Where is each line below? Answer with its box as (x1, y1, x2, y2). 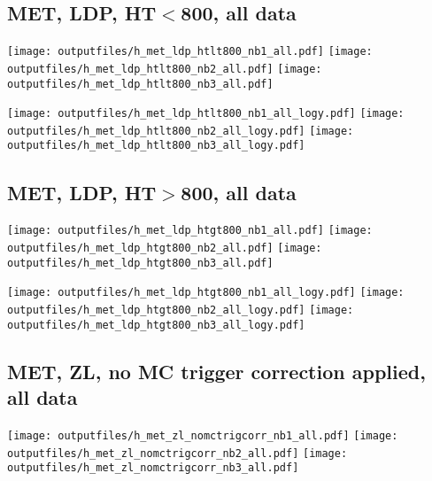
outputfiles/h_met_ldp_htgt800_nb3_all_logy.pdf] (7, 318, 305, 331)
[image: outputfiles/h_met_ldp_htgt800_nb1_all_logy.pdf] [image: (7, 286, 405, 299)
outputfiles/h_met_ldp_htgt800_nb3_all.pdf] (7, 256, 274, 269)
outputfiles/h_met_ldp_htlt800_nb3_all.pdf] (7, 77, 274, 90)
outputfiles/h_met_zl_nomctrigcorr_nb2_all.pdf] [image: (7, 446, 348, 460)
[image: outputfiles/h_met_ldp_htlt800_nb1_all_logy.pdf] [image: (7, 107, 405, 120)
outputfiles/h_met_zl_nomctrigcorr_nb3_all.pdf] (7, 462, 299, 475)
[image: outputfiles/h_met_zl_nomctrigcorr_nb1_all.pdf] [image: (7, 429, 398, 442)
